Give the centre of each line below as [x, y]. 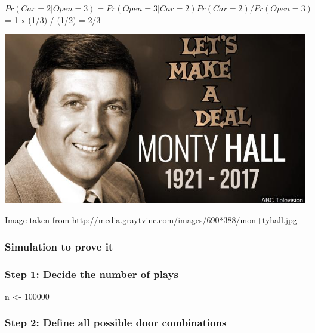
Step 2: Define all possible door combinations [116, 323]
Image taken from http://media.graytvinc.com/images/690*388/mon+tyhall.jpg [151, 220]
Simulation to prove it [59, 246]
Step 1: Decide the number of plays [92, 274]
